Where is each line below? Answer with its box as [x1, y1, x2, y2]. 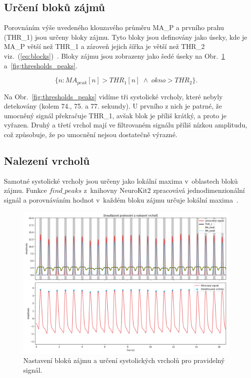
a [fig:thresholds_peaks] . [4, 60, 78, 70]
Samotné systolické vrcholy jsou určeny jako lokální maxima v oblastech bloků [4, 175, 238, 186]
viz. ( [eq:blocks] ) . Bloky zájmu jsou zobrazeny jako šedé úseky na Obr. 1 [4, 50, 225, 61]
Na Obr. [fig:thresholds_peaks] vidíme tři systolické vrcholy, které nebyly [4, 91, 223, 101]
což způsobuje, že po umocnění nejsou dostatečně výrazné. [4, 129, 178, 139]
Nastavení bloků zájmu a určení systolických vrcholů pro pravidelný [23, 355, 225, 365]
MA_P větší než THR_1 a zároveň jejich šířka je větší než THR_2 [4, 41, 205, 51]
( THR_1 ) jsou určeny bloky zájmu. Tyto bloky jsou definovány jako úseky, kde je [4, 31, 248, 42]
